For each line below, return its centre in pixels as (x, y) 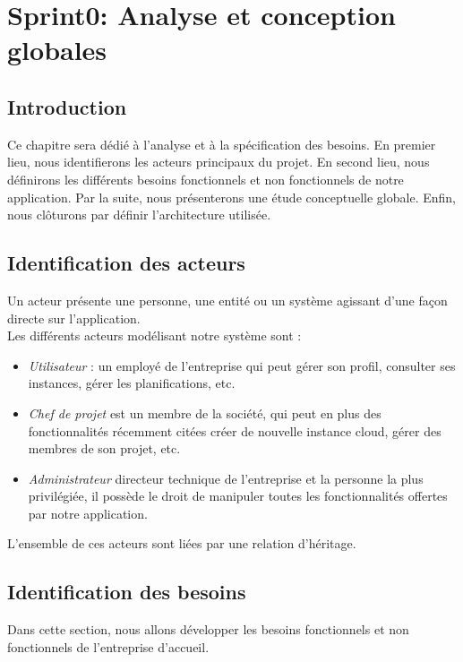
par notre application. (88, 513)
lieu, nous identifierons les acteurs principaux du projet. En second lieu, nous (219, 162)
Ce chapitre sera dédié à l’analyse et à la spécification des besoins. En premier (222, 144)
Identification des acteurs (126, 263)
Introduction (67, 106)
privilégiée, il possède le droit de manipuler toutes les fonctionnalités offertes (238, 496)
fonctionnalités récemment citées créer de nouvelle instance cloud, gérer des (235, 430)
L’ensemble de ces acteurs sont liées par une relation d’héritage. (182, 543)
